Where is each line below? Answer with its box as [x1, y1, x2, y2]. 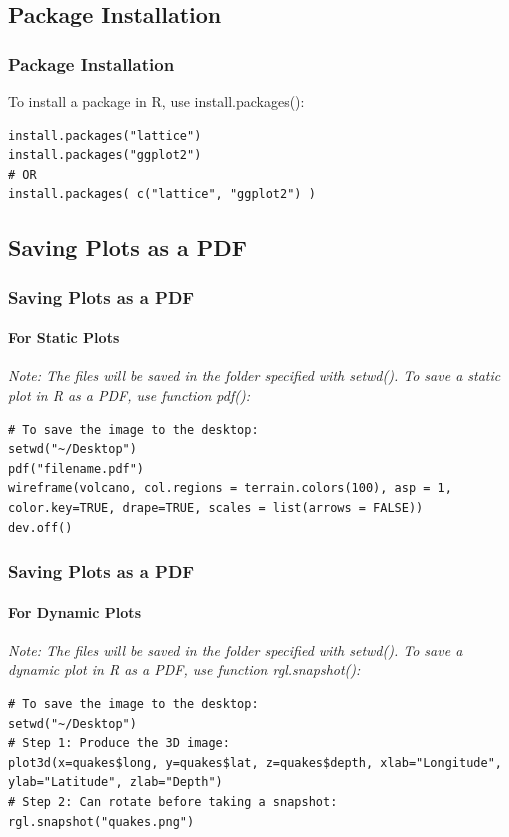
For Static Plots [8, 327, 120, 348]
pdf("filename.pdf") [8, 461, 145, 476]
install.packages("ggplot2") [8, 148, 202, 163]
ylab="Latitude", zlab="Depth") [8, 775, 223, 790]
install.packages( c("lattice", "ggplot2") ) [8, 187, 316, 202]
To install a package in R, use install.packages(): [8, 91, 305, 111]
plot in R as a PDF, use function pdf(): [8, 384, 250, 405]
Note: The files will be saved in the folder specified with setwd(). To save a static [8, 365, 501, 386]
